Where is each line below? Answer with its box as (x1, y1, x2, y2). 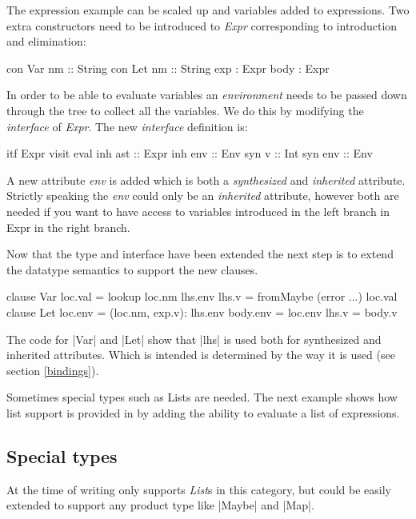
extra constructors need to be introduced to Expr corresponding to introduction (6, 17, 398, 34)
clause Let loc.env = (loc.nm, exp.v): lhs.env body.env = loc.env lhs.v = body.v (6, 303, 398, 320)
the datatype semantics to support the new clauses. (6, 261, 258, 277)
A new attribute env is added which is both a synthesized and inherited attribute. (6, 171, 406, 188)
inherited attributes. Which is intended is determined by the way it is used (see (6, 346, 395, 363)
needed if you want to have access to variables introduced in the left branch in (6, 202, 390, 219)
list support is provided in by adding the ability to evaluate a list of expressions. (6, 404, 400, 421)
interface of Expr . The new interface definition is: (6, 118, 248, 134)
